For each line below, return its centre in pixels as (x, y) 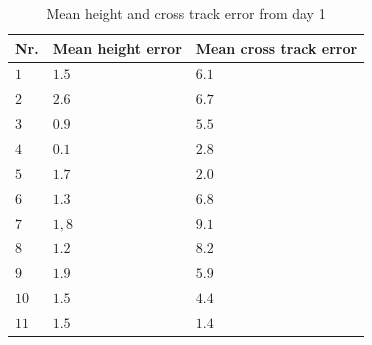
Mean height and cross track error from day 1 (186, 13)
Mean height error (117, 47)
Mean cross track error (276, 47)
